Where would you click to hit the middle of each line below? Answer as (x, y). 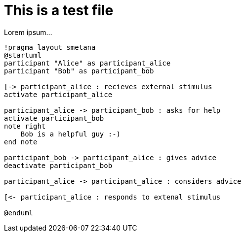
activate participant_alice (58, 94)
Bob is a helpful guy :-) (71, 134)
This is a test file (59, 10)
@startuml (23, 55)
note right (25, 126)
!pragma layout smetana (50, 47)
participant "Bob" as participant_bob (79, 71)
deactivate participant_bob (58, 165)
